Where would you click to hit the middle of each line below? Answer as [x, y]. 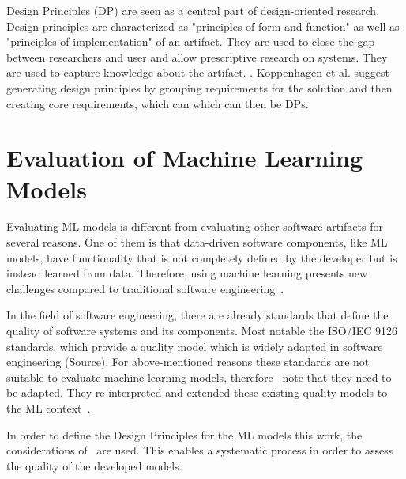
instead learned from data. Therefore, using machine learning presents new [187, 273]
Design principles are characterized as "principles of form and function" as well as [203, 26]
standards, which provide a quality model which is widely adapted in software [195, 346]
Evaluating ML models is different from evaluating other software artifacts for [195, 226]
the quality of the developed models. [94, 465]
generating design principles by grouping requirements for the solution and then [199, 87]
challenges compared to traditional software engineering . [145, 288]
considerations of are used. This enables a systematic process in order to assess [200, 450]
